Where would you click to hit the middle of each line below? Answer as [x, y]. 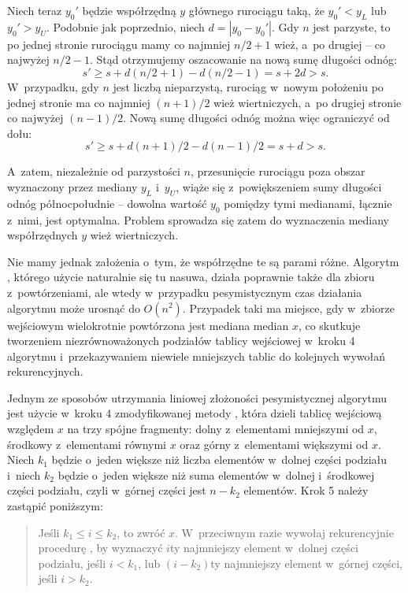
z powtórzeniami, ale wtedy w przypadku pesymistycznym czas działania [185, 292]
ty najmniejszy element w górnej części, [306, 563]
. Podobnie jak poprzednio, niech [125, 26]
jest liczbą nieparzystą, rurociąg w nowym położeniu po [248, 86]
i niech [24, 474]
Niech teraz [35, 10]
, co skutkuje [329, 325]
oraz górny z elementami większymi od [274, 444]
